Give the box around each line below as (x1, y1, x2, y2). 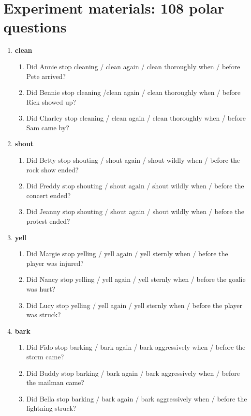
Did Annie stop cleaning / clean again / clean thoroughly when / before (26, 61, 240, 71)
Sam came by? (26, 122, 69, 132)
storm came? (26, 351, 64, 361)
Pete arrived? (26, 71, 66, 81)
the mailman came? (26, 377, 84, 387)
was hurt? (26, 284, 56, 293)
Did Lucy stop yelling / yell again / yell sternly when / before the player (26, 300, 242, 310)
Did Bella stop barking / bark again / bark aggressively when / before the (26, 393, 247, 403)
